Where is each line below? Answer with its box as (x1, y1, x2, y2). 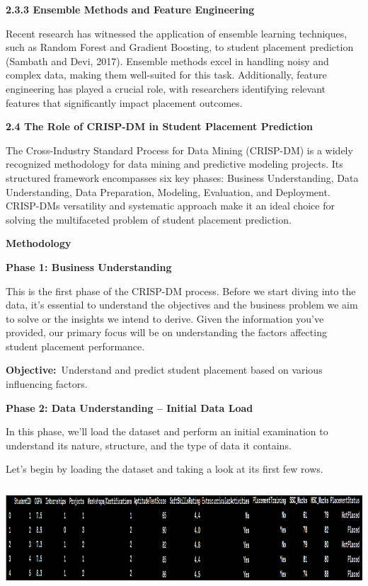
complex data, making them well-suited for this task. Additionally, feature (6, 67, 327, 82)
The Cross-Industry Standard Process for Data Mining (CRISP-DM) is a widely (6, 142, 353, 157)
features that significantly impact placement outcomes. (6, 95, 243, 110)
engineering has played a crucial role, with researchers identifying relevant (6, 81, 326, 96)
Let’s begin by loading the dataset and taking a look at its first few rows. (6, 461, 323, 476)
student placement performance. (6, 338, 145, 353)
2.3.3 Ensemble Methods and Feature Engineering (6, 2, 255, 16)
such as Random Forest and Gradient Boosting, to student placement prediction (6, 40, 354, 54)
